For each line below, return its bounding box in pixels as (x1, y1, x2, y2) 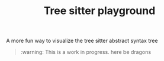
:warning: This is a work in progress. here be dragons (20, 49, 152, 56)
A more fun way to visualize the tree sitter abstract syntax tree (6, 37, 158, 45)
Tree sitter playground (43, 4, 156, 18)
